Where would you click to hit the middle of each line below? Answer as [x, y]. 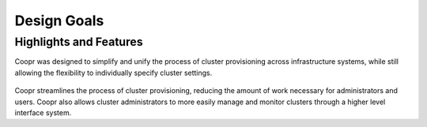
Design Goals [59, 21]
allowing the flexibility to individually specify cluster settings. [113, 73]
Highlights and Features [79, 42]
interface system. [43, 112]
